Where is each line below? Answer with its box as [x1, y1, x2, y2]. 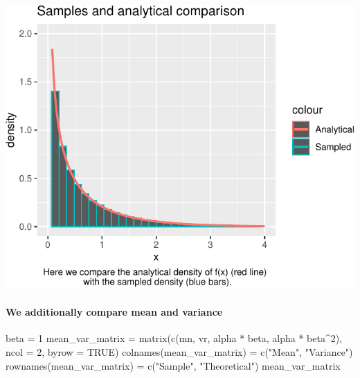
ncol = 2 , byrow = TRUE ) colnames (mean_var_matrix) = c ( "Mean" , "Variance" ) [6, 345, 353, 359]
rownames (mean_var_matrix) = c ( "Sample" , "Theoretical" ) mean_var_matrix [6, 358, 341, 372]
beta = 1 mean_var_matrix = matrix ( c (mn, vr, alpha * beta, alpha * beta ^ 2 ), [6, 331, 343, 345]
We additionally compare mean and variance [6, 305, 223, 319]
